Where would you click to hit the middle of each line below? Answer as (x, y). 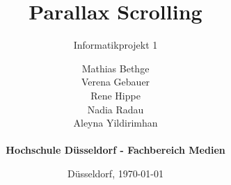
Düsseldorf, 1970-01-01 (115, 173)
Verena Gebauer (115, 82)
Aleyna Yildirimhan (115, 123)
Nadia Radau (115, 109)
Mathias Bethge (115, 68)
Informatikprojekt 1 (115, 45)
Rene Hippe (115, 95)
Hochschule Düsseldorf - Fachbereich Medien (115, 150)
